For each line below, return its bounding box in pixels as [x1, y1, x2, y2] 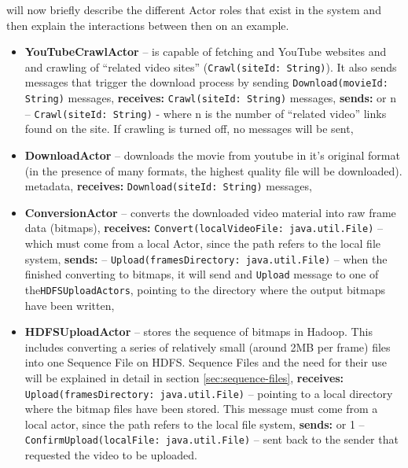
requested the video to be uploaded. [24, 447, 197, 463]
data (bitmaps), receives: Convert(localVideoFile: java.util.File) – [24, 219, 384, 236]
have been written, [24, 297, 115, 313]
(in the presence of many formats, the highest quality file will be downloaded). [24, 162, 402, 179]
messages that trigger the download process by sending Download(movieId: [24, 74, 388, 90]
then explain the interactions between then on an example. [6, 17, 289, 33]
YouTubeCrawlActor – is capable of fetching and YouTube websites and [24, 43, 387, 60]
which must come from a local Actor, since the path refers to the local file [24, 235, 381, 252]
